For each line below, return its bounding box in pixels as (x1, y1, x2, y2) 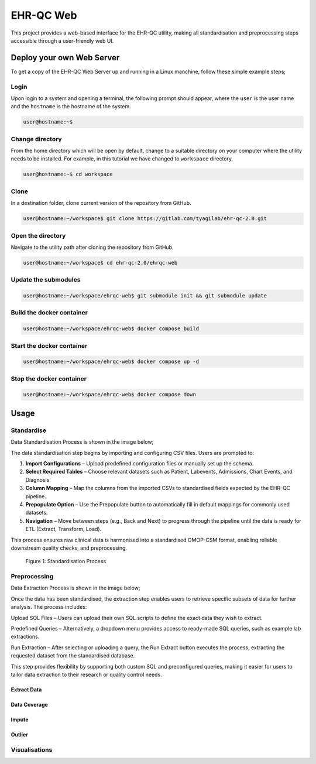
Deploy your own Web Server (11, 53, 120, 63)
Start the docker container (11, 341, 88, 350)
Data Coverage (11, 701, 48, 708)
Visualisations (11, 745, 53, 753)
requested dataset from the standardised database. (11, 652, 135, 659)
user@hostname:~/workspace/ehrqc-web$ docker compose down (23, 391, 196, 398)
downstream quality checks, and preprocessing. (11, 544, 128, 551)
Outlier (11, 731, 29, 738)
